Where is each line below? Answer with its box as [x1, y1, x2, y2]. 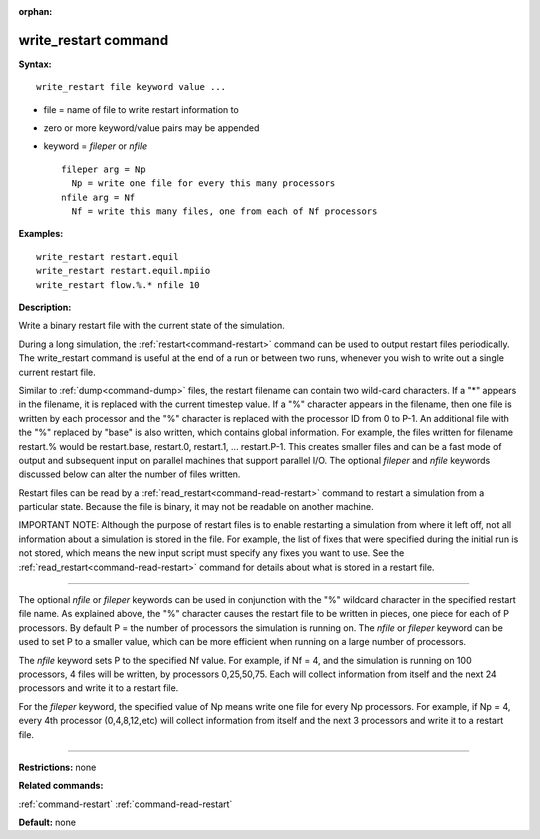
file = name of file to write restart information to [43, 103, 239, 115]
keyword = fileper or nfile [43, 140, 148, 152]
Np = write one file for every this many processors [71, 178, 336, 189]
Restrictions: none [18, 761, 97, 773]
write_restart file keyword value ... [36, 81, 227, 93]
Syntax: [18, 58, 52, 70]
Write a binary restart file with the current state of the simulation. [18, 320, 285, 332]
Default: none [18, 816, 77, 829]
